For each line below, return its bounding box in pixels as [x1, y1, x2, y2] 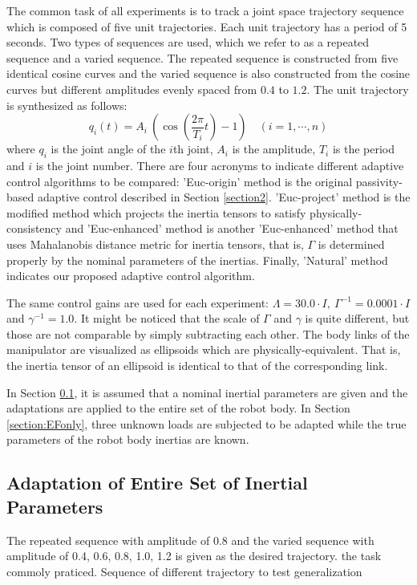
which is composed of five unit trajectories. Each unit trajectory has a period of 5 [6, 18, 407, 35]
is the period [332, 140, 395, 157]
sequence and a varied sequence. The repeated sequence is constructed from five [6, 49, 399, 66]
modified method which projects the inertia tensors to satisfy [6, 204, 306, 221]
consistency [6, 220, 62, 237]
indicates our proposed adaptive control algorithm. [6, 267, 255, 284]
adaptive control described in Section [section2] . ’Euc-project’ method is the [37, 189, 411, 205]
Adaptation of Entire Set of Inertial [6, 470, 308, 495]
